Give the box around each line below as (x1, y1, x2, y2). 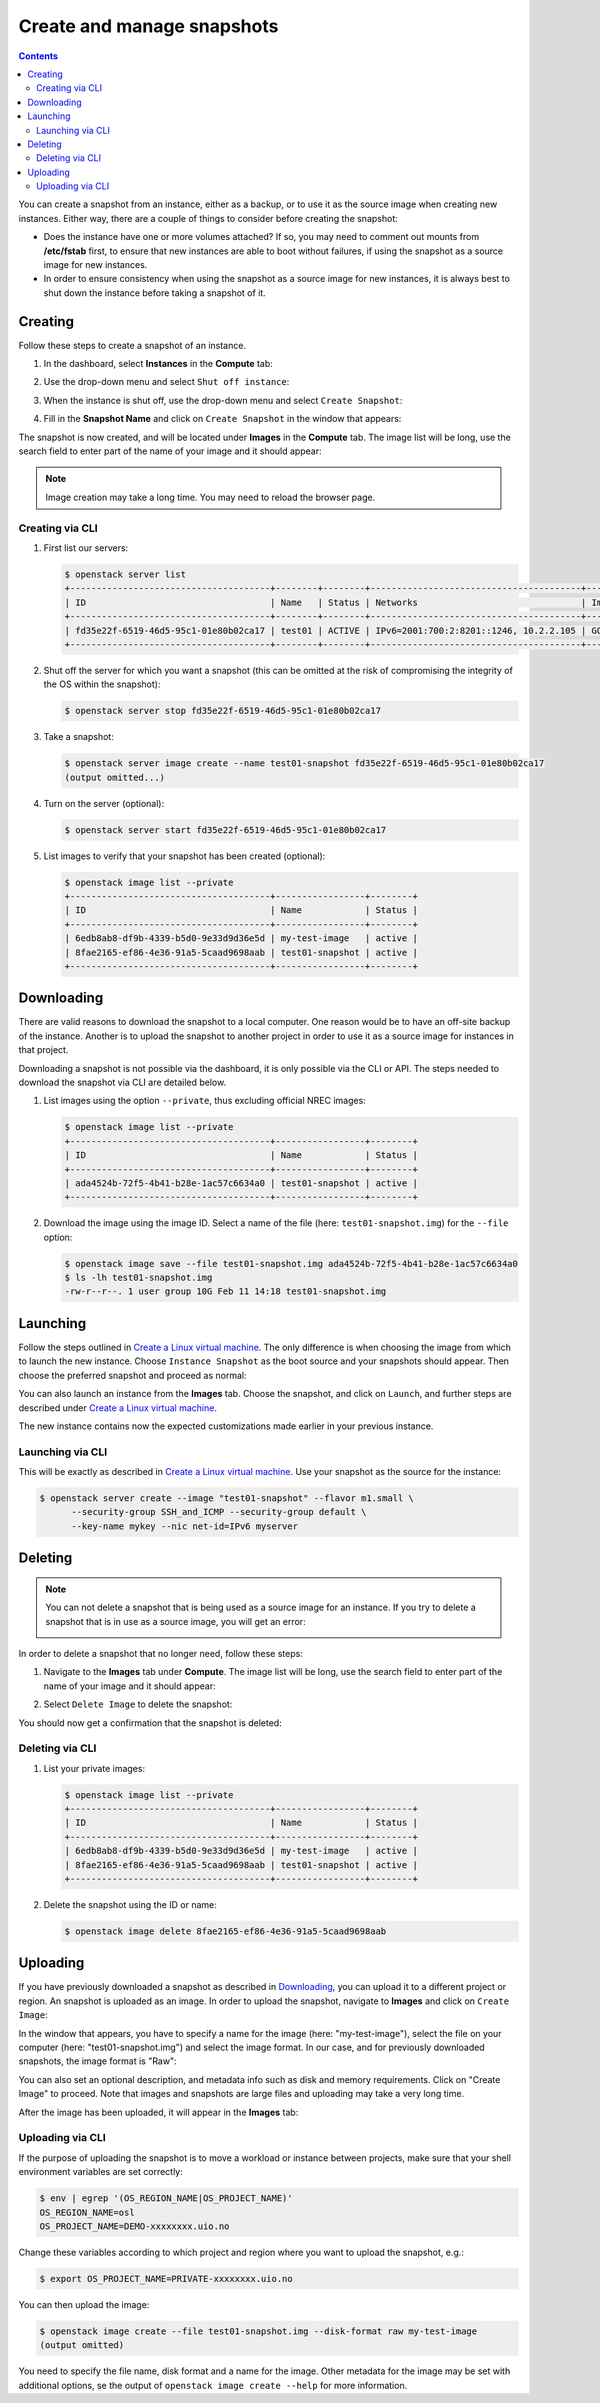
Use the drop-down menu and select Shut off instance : (43, 376, 290, 388)
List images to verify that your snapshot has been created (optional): (43, 850, 326, 862)
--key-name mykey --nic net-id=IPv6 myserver (71, 1520, 299, 1532)
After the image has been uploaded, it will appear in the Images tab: (18, 2106, 299, 2118)
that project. (18, 1044, 69, 1056)
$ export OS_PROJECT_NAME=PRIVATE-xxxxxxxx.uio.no (39, 2273, 294, 2284)
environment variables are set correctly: (18, 2166, 184, 2178)
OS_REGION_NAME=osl (39, 2206, 135, 2218)
